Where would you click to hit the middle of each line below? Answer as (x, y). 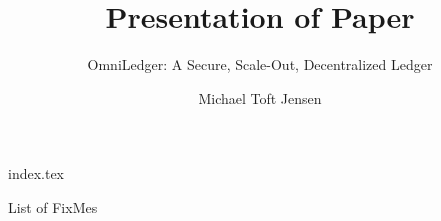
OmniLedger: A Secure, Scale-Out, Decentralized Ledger (260, 64)
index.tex (36, 173)
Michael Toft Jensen (260, 97)
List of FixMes (53, 206)
